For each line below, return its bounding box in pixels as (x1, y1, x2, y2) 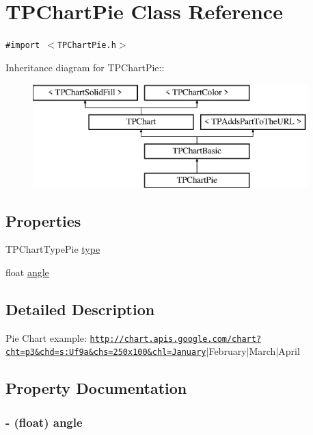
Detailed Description (5, 298, 155, 319)
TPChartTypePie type (5, 242, 100, 256)
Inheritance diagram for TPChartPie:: (5, 60, 165, 74)
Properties (5, 210, 81, 231)
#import (5, 40, 40, 51)
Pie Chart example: (5, 330, 87, 345)
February (208, 344, 247, 358)
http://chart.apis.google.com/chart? (90, 334, 262, 344)
